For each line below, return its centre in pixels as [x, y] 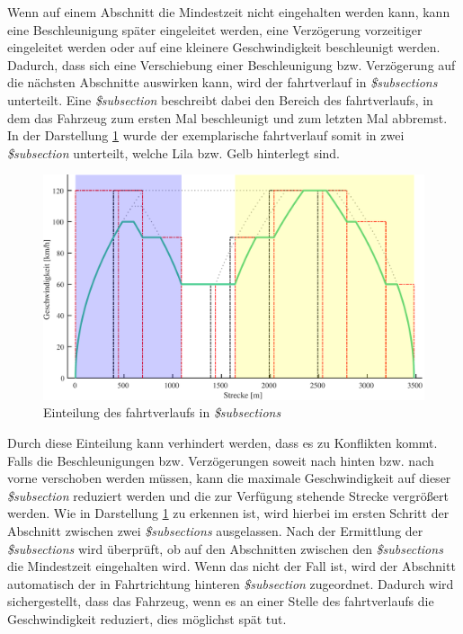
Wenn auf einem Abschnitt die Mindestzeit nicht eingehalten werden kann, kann [229, 12]
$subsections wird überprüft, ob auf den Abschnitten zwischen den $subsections [225, 548]
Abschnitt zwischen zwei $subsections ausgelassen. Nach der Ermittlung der [215, 531]
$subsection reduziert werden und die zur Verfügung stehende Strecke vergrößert [228, 495]
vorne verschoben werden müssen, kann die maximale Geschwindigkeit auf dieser [229, 478]
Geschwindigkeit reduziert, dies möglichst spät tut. [147, 618]
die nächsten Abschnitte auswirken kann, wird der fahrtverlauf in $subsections [223, 82]
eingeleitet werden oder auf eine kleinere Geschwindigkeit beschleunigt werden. [224, 47]
